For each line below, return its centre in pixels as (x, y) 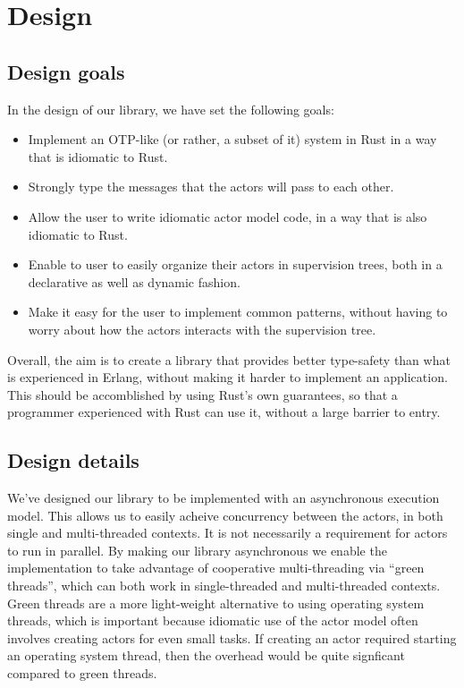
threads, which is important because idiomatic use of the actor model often (213, 620)
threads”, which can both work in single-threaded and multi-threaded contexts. (224, 586)
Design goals (66, 71)
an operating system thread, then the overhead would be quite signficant (206, 655)
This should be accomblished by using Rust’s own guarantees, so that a (202, 394)
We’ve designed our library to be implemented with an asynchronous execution (224, 498)
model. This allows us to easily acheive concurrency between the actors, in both (225, 515)
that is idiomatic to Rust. (98, 156)
